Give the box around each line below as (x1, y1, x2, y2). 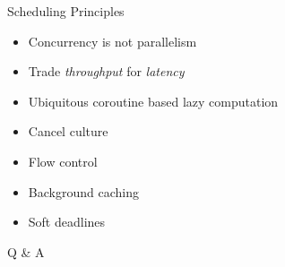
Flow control (28, 151, 98, 170)
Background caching (28, 182, 139, 201)
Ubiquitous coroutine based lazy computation (28, 91, 279, 110)
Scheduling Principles (7, 2, 125, 20)
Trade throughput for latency (28, 62, 185, 81)
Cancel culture (28, 122, 108, 141)
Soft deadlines (28, 212, 106, 231)
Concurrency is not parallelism (28, 31, 197, 50)
